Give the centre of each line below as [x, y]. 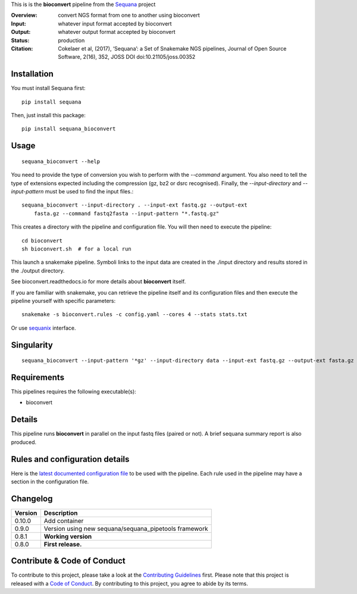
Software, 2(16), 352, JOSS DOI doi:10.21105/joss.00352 [127, 57]
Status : [20, 40]
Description [61, 513]
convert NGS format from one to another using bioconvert [129, 15]
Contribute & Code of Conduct [68, 561]
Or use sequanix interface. [43, 328]
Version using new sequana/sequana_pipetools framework [126, 529]
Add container [64, 521]
